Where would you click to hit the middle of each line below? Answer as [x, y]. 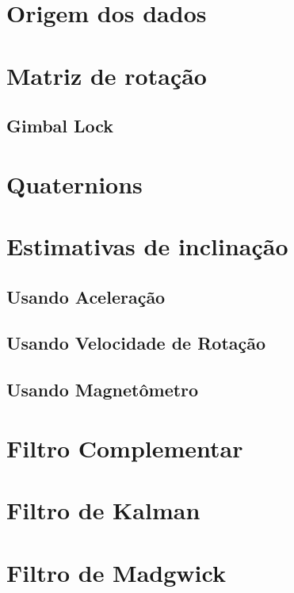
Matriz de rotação [107, 75]
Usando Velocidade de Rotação [136, 343]
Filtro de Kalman [103, 510]
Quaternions [74, 184]
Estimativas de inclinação [147, 246]
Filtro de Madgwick [116, 572]
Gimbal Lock [60, 126]
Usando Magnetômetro [103, 390]
